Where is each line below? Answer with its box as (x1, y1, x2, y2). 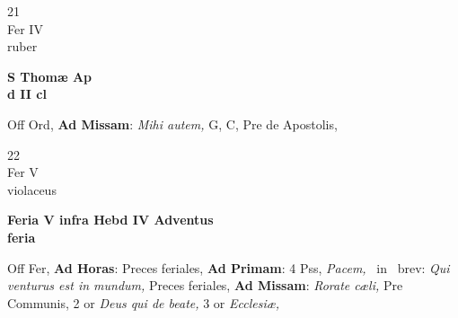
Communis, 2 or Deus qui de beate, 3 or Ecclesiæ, (7, 293, 280, 312)
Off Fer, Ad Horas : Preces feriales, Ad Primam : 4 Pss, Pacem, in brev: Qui (7, 258, 450, 277)
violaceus (7, 180, 57, 199)
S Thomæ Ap (7, 66, 92, 85)
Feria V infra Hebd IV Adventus (7, 210, 214, 229)
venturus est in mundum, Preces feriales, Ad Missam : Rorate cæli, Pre (7, 276, 403, 295)
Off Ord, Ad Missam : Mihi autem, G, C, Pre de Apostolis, (7, 114, 338, 133)
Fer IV (7, 19, 43, 38)
